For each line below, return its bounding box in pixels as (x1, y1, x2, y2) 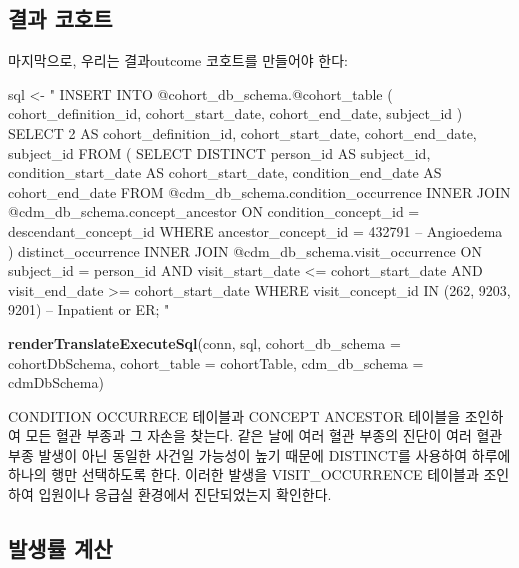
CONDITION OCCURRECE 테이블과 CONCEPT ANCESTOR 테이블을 (8, 405, 461, 426)
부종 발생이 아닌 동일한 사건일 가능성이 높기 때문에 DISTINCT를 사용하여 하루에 (8, 444, 511, 465)
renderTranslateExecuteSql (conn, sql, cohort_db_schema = (8, 332, 401, 353)
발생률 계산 (8, 533, 113, 564)
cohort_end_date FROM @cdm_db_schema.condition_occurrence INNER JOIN (8, 181, 511, 202)
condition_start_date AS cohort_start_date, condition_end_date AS (8, 162, 442, 183)
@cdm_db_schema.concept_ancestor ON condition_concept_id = (8, 201, 420, 222)
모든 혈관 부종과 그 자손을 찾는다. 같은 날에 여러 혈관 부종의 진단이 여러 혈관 (25, 425, 503, 446)
